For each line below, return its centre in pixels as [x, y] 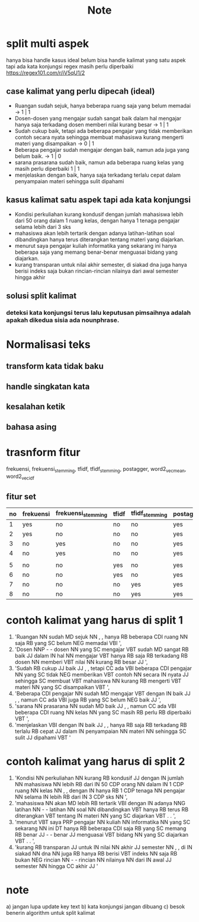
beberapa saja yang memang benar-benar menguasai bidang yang [96, 252]
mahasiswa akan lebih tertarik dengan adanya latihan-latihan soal [94, 233]
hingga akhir [30, 277]
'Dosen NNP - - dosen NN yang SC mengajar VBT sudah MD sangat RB [102, 649]
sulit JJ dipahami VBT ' [43, 738]
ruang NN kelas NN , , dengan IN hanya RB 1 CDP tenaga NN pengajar [100, 791]
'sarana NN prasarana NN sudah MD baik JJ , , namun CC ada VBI [95, 706]
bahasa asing [31, 427]
